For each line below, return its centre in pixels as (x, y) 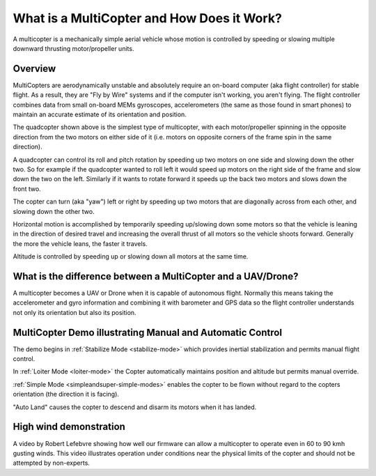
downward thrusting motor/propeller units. (73, 48)
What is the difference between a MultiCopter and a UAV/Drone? (156, 276)
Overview (34, 69)
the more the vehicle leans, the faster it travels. (80, 243)
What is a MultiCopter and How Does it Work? (147, 18)
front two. (27, 189)
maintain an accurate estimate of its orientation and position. (100, 114)
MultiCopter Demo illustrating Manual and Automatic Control (147, 332)
